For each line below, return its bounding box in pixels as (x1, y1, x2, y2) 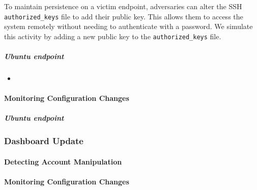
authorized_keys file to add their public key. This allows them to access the (4, 11, 243, 21)
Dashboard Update (4, 134, 83, 147)
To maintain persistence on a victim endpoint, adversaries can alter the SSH (4, 1, 242, 11)
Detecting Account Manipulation (4, 156, 122, 167)
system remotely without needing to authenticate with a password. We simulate (4, 21, 253, 32)
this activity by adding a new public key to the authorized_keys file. (4, 31, 221, 41)
